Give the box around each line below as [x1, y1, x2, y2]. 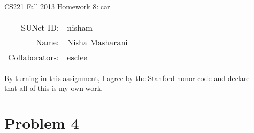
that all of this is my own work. [4, 83, 103, 93]
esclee [67, 50, 87, 63]
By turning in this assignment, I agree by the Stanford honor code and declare [4, 72, 250, 83]
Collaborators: [8, 50, 59, 63]
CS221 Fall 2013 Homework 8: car [4, 1, 110, 11]
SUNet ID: [21, 21, 59, 33]
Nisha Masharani [67, 36, 128, 48]
